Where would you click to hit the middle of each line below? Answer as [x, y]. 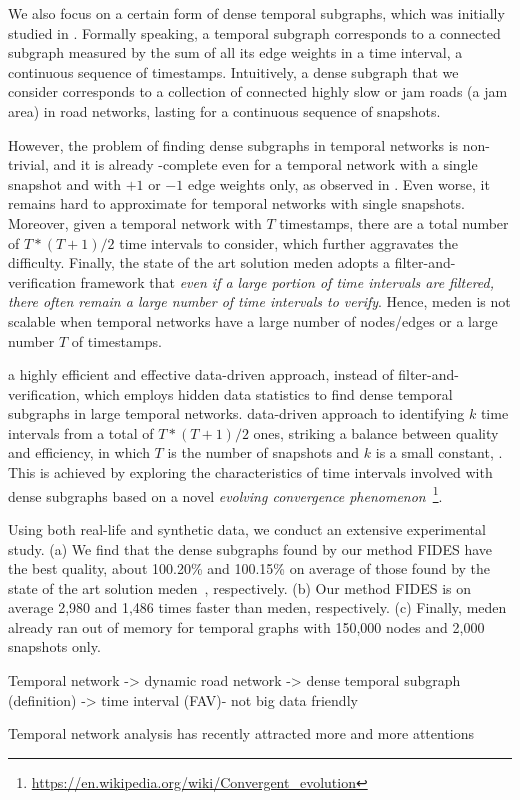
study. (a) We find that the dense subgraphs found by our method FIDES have [250, 548]
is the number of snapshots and [263, 452]
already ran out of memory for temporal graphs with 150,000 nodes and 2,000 [246, 626]
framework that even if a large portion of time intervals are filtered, [287, 281]
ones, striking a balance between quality [376, 432]
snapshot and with [64, 183]
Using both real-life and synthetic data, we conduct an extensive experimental [247, 528]
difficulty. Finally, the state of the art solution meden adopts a [199, 262]
